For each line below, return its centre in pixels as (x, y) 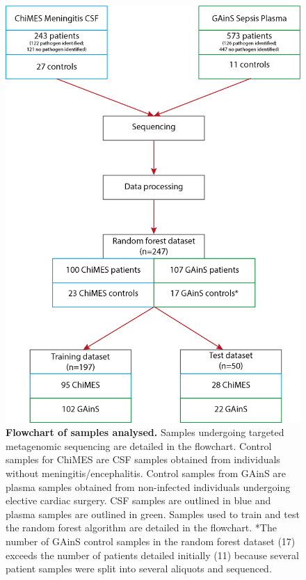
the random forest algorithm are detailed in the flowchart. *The (141, 527)
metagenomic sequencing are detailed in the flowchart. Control (139, 445)
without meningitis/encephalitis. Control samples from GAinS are (146, 473)
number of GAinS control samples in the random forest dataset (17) (151, 541)
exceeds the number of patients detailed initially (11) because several (152, 555)
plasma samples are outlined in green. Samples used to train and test (153, 514)
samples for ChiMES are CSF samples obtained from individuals (143, 459)
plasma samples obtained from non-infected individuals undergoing (148, 486)
